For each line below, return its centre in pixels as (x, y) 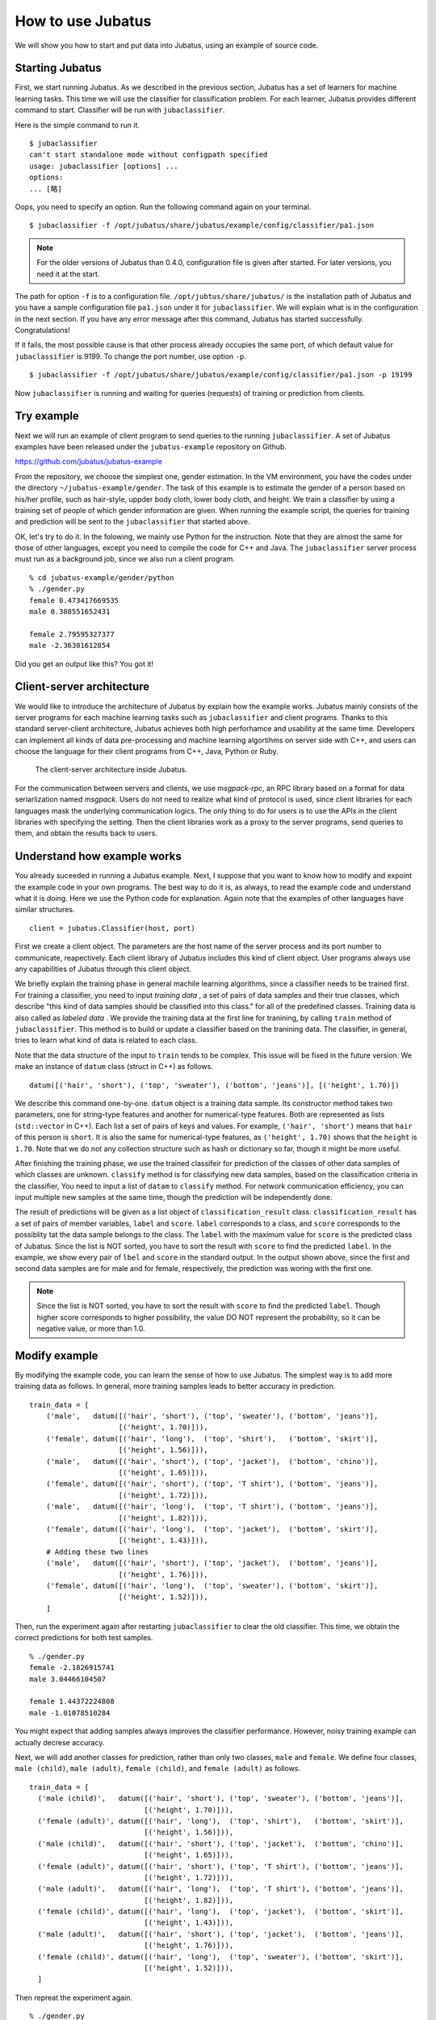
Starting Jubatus (58, 68)
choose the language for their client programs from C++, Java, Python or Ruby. (147, 751)
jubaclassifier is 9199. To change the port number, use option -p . (130, 356)
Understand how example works (98, 856)
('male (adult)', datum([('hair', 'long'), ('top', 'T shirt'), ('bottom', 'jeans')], (220, 1889)
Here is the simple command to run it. (78, 124)
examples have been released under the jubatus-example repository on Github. (151, 446)
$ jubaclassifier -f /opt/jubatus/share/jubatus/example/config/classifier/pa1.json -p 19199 (221, 375)
